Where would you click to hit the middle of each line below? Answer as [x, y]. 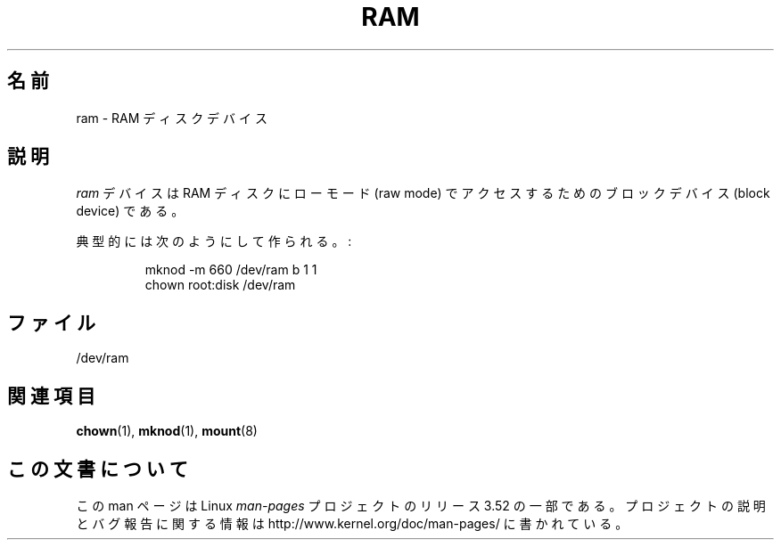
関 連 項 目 [51, 396]
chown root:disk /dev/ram [220, 285]
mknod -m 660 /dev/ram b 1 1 [231, 270]
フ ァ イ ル [51, 322]
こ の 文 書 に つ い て [98, 469]
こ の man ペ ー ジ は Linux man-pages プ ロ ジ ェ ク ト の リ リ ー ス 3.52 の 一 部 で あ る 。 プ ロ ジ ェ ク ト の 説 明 [421, 505]
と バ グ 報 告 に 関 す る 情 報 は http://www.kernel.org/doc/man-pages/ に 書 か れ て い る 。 [352, 523]
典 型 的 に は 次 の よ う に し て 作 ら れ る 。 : [214, 241]
